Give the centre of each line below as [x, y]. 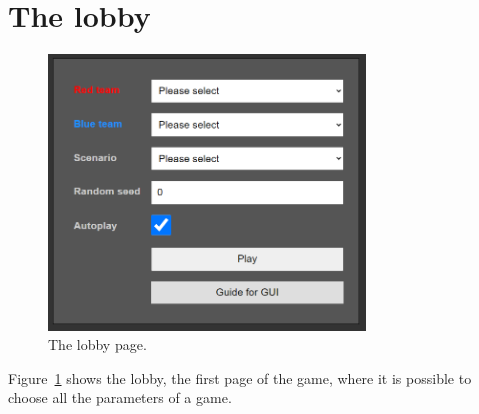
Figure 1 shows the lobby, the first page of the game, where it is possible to [240, 377]
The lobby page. [97, 344]
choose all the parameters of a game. [120, 397]
